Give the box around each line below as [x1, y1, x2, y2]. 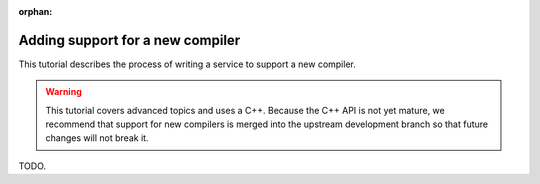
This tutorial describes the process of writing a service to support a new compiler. [18, 58, 357, 70]
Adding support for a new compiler [18, 31, 241, 49]
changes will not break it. [45, 132, 149, 144]
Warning [45, 86, 82, 98]
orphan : [18, 6, 53, 17]
